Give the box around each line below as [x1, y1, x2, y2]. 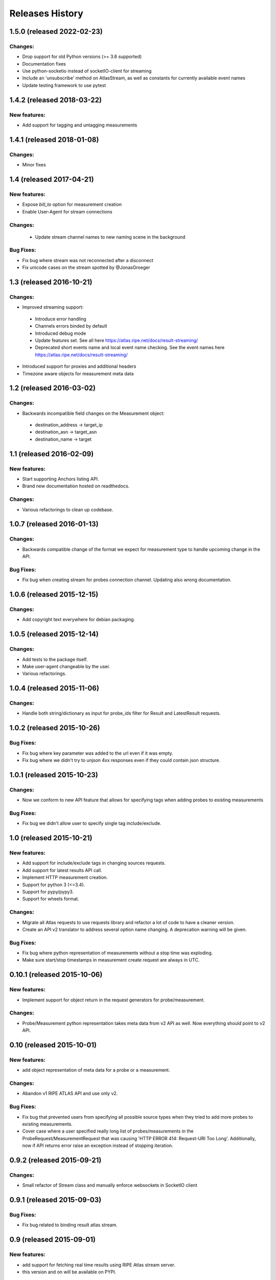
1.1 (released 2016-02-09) [9, 450, 94, 458]
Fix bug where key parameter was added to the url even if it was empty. [22, 750, 173, 756]
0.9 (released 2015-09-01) [9, 1235, 96, 1244]
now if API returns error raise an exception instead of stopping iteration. [22, 1142, 173, 1149]
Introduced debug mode [35, 330, 86, 336]
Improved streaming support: [22, 304, 84, 310]
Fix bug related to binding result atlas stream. [22, 1222, 118, 1228]
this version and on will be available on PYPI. [22, 1269, 117, 1275]
